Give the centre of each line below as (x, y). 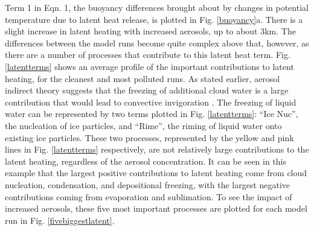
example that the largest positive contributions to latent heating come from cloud (156, 173)
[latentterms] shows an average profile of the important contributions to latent (149, 66)
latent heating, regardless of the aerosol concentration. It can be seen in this (146, 161)
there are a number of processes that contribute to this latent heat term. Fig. (148, 55)
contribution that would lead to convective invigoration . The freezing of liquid (151, 102)
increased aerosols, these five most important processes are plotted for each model (156, 208)
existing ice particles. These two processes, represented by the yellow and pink (149, 137)
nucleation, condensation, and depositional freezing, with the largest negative (148, 184)
